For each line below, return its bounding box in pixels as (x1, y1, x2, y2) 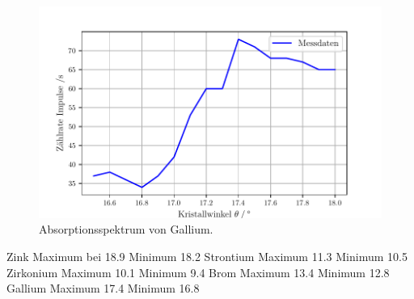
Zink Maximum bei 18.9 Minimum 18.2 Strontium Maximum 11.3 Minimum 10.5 (6, 248, 408, 264)
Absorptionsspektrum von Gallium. (39, 221, 213, 238)
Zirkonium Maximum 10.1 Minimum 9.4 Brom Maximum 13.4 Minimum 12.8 (6, 263, 390, 280)
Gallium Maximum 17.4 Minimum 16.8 (6, 280, 200, 297)
